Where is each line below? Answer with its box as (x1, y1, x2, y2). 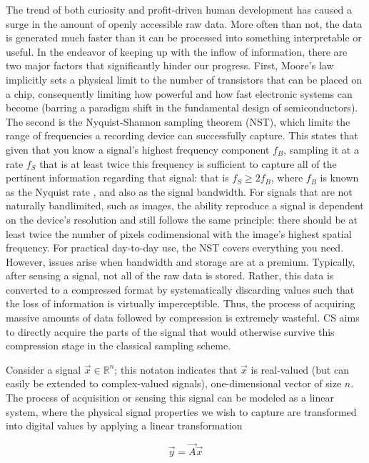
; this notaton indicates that (114, 362, 238, 377)
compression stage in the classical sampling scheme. (6, 338, 231, 353)
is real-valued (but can (251, 362, 349, 377)
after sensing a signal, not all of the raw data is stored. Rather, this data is (6, 268, 334, 283)
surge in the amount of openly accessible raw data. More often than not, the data (6, 16, 363, 31)
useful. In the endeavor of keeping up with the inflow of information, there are (6, 44, 348, 59)
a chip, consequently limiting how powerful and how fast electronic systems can (6, 86, 353, 101)
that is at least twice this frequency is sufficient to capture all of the (39, 156, 337, 171)
